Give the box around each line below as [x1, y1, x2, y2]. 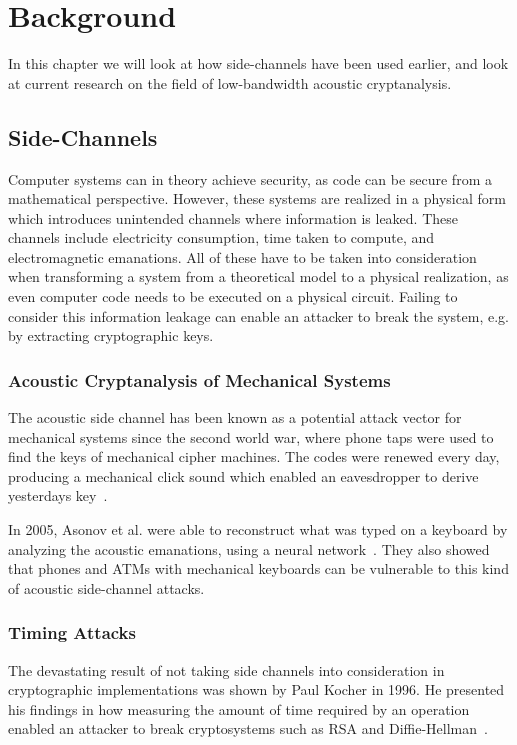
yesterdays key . [8, 485, 108, 506]
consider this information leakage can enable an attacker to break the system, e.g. [8, 305, 509, 326]
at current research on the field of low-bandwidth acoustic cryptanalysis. [8, 72, 452, 93]
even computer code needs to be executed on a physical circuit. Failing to [8, 286, 458, 307]
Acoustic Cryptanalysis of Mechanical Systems [8, 367, 391, 392]
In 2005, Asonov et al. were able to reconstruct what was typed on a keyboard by [8, 519, 508, 540]
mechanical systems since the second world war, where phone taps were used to [8, 426, 494, 447]
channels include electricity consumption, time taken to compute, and [8, 227, 435, 248]
